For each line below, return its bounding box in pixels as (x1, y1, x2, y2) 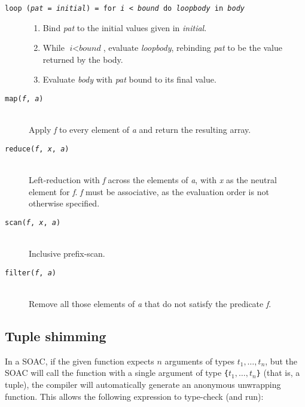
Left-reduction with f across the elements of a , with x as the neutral (29, 174, 277, 186)
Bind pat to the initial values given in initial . (42, 21, 207, 34)
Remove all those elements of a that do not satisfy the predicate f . (29, 297, 272, 309)
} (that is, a (256, 366, 300, 379)
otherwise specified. (29, 197, 100, 209)
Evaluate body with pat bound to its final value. (42, 73, 216, 86)
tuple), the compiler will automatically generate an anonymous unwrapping (5, 378, 281, 391)
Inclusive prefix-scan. (29, 247, 105, 260)
